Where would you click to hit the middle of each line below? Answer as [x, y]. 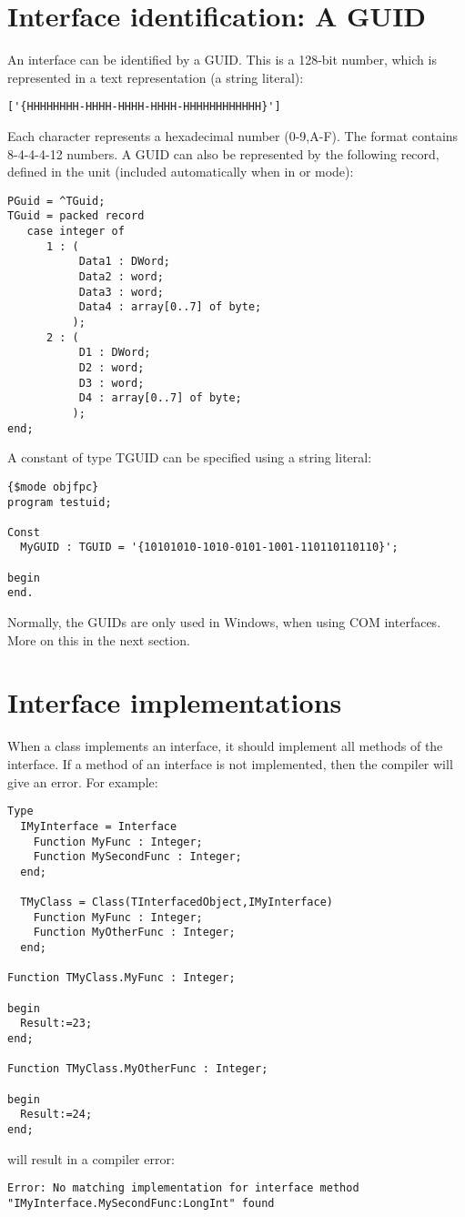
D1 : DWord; [115, 353]
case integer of [76, 232]
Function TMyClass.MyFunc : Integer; [121, 978]
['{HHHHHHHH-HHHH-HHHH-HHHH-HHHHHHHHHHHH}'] [144, 107]
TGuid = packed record [76, 216]
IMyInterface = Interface [99, 826]
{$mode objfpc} [53, 487]
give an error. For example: [83, 781]
